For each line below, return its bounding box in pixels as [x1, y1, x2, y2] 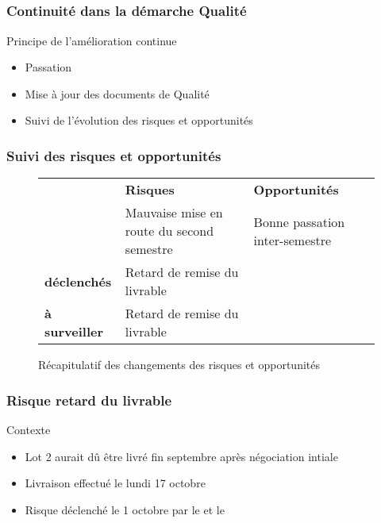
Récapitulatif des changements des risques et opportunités [38, 356, 320, 373]
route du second [125, 221, 214, 240]
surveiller [44, 322, 104, 341]
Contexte [6, 421, 51, 438]
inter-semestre [253, 230, 332, 249]
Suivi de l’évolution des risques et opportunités [25, 112, 253, 129]
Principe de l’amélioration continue [6, 32, 177, 48]
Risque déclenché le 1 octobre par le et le [25, 501, 225, 517]
